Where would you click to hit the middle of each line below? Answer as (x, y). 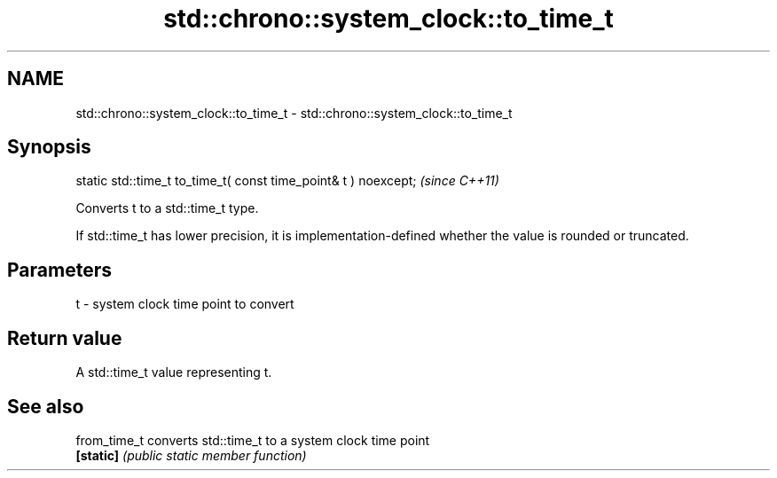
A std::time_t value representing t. (174, 372)
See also (46, 406)
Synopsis (49, 147)
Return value (65, 338)
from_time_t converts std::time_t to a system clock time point (253, 440)
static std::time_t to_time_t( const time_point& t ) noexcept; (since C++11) (287, 181)
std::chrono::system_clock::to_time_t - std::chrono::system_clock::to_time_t (294, 113)
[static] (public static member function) (191, 455)
